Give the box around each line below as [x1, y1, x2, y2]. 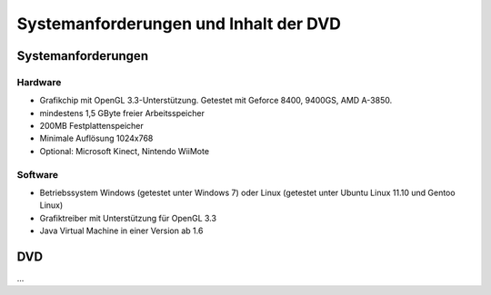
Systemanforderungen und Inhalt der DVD [16, 14, 341, 34]
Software [16, 168, 59, 181]
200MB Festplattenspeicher [39, 121, 145, 132]
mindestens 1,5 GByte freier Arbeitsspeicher [39, 107, 205, 118]
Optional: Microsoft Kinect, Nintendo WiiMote [39, 145, 209, 156]
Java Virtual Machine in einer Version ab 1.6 [39, 225, 204, 236]
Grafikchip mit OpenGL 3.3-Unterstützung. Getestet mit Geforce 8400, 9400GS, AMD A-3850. [39, 95, 393, 106]
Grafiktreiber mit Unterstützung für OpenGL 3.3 [39, 212, 217, 223]
